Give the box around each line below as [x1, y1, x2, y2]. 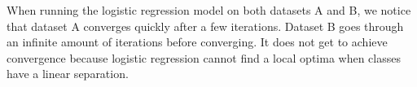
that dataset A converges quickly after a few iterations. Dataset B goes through [7, 17, 404, 34]
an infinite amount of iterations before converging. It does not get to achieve [7, 33, 388, 50]
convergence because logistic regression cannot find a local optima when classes [7, 49, 401, 66]
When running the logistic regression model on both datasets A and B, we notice [7, 2, 411, 18]
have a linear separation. [7, 65, 129, 82]
